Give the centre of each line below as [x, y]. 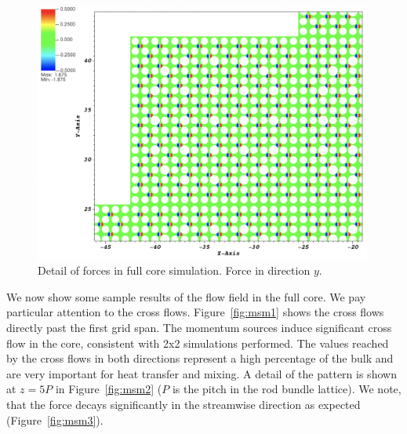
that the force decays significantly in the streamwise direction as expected [184, 404]
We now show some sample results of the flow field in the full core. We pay [186, 296]
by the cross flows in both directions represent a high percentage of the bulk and [200, 358]
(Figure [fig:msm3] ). [55, 419]
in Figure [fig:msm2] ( [109, 389]
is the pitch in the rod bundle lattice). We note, [287, 389]
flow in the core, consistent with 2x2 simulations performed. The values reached [198, 343]
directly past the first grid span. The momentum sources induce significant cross [199, 327]
